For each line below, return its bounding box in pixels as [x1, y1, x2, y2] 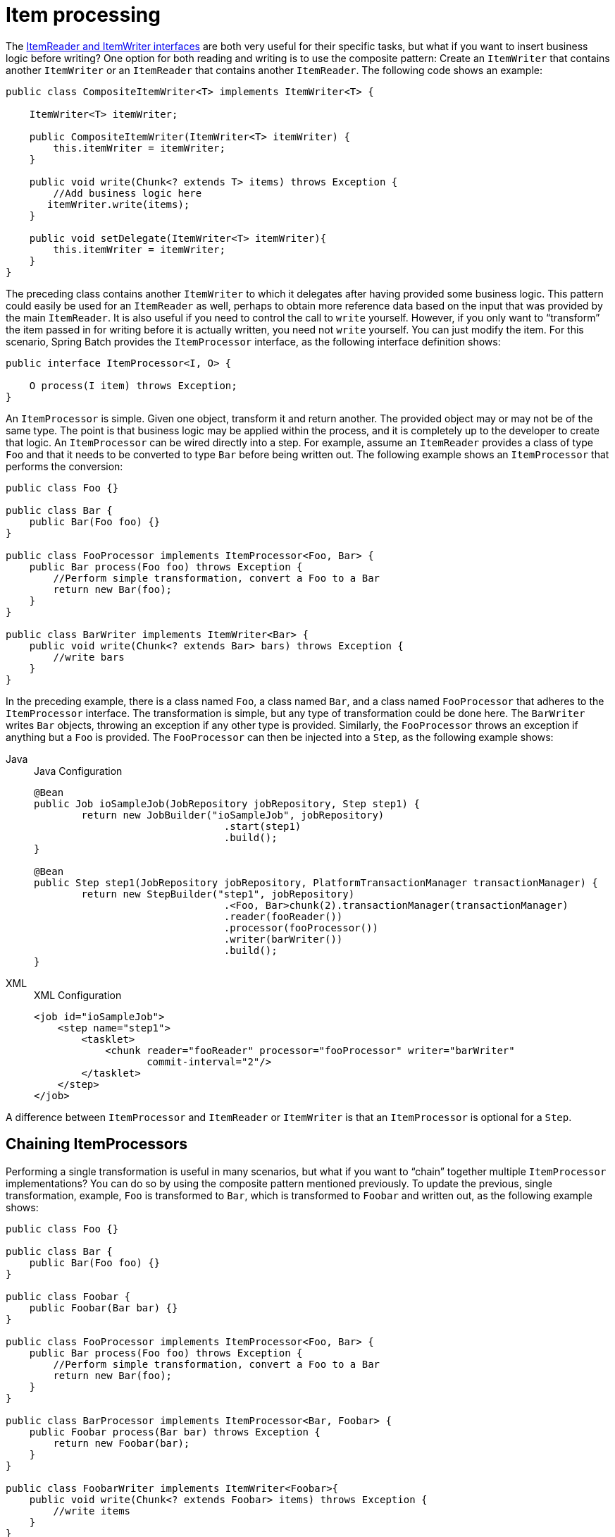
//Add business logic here [53, 187, 202, 199]
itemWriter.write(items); [47, 198, 190, 210]
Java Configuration [34, 764, 123, 777]
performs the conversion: [6, 460, 123, 472]
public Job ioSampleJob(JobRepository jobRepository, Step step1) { [34, 797, 420, 809]
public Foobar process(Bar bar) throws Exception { [29, 1426, 321, 1438]
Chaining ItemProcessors [6, 1135, 188, 1153]
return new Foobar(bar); [53, 1437, 190, 1449]
